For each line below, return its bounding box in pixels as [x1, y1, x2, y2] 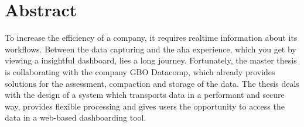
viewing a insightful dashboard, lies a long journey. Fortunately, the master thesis [5, 54, 297, 66]
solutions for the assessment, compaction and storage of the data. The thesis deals [5, 77, 299, 89]
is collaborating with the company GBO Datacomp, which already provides [5, 65, 275, 77]
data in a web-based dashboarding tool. [5, 111, 146, 124]
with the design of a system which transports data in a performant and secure [5, 89, 285, 101]
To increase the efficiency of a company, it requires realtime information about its [5, 31, 298, 44]
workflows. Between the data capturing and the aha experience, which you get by [5, 43, 296, 55]
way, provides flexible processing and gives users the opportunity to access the [5, 100, 285, 112]
